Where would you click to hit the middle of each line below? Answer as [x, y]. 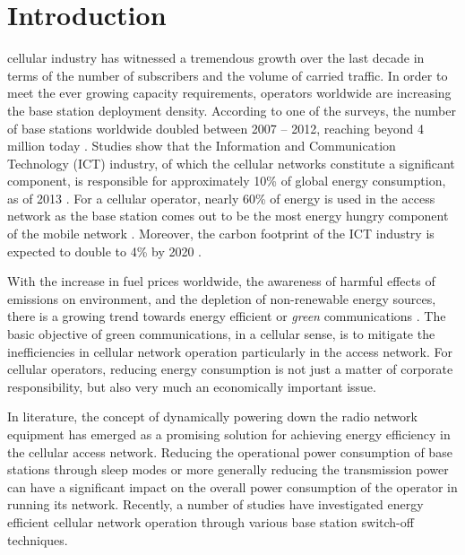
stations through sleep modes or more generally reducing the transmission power [228, 469]
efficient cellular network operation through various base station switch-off [211, 521]
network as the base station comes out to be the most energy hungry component [228, 216]
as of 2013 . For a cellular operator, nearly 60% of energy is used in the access [221, 198]
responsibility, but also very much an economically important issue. [192, 386]
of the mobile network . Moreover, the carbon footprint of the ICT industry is [221, 234]
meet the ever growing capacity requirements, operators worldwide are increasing [229, 93]
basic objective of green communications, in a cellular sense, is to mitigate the [221, 334]
